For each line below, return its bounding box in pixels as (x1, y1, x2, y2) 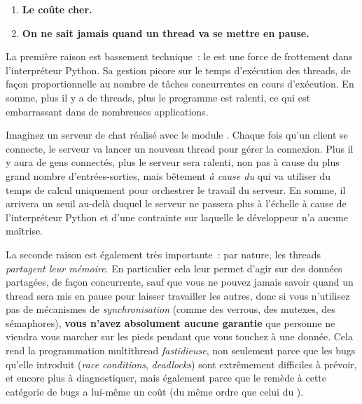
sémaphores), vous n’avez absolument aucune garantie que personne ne (6, 315, 335, 330)
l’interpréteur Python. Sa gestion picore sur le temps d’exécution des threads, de (6, 62, 351, 77)
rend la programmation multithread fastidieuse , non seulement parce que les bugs (6, 343, 356, 358)
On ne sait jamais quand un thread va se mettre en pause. (22, 25, 309, 40)
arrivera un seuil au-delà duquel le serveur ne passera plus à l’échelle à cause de (6, 196, 347, 211)
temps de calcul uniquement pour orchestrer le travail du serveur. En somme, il (6, 182, 346, 197)
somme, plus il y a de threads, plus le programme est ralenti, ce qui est (6, 90, 310, 104)
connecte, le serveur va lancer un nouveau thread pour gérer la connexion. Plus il (6, 141, 354, 155)
